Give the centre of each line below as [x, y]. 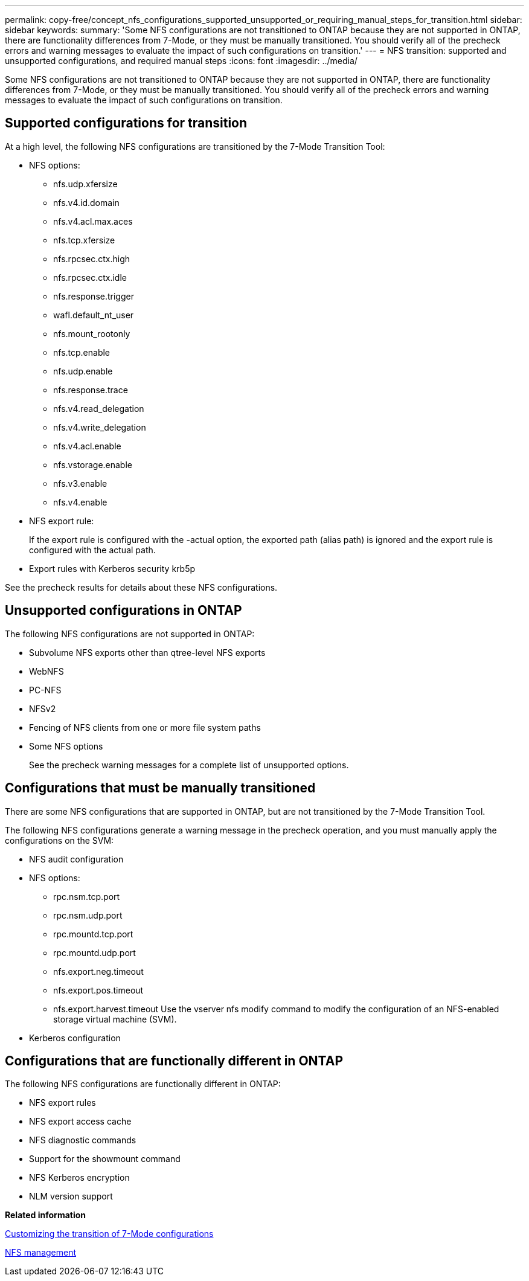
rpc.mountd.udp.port [95, 952]
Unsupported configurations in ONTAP [123, 611]
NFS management [41, 1253]
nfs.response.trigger [94, 296]
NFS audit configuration [76, 859]
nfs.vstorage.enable [93, 464]
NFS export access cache [80, 1122]
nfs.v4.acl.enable [87, 446]
